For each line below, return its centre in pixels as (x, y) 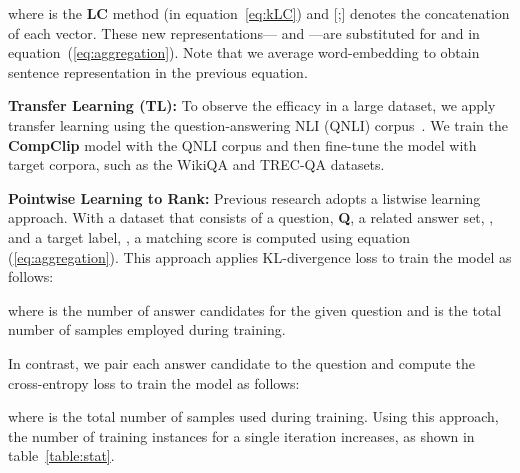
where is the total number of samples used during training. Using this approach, (253, 416)
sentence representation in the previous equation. (158, 71)
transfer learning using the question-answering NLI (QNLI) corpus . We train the (258, 124)
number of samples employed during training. (147, 329)
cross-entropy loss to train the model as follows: (154, 382)
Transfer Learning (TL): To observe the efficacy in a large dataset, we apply (252, 105)
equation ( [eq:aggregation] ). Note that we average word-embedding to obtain (244, 52)
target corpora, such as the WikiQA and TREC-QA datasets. (196, 164)
